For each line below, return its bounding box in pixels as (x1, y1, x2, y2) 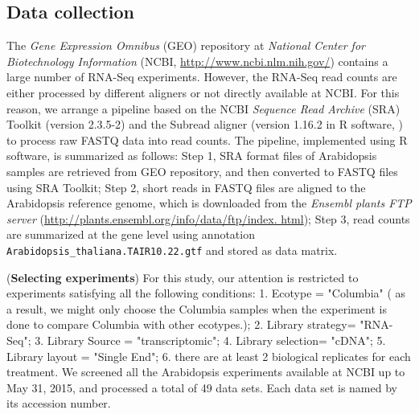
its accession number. (6, 395, 111, 412)
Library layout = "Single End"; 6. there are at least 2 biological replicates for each (6, 347, 411, 364)
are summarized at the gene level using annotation (6, 226, 255, 243)
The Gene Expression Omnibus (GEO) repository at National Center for (6, 37, 365, 54)
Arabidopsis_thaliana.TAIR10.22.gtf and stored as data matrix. (6, 241, 338, 258)
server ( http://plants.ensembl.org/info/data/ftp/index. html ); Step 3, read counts (6, 210, 410, 227)
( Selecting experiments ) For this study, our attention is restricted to (6, 268, 359, 285)
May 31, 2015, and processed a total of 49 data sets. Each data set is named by (6, 379, 397, 396)
